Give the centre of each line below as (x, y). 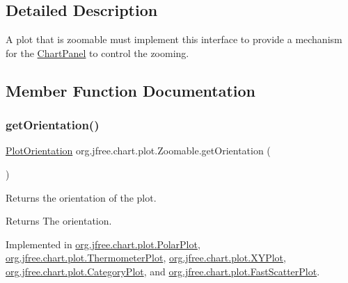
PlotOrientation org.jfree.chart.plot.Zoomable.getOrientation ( (138, 151)
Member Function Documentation (131, 90)
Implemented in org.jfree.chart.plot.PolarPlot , (103, 244)
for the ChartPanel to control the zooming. (97, 52)
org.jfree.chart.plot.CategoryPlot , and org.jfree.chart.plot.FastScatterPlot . (163, 271)
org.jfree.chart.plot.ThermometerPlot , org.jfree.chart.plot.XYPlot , (146, 258)
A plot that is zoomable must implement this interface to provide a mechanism (174, 39)
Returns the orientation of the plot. (81, 197)
